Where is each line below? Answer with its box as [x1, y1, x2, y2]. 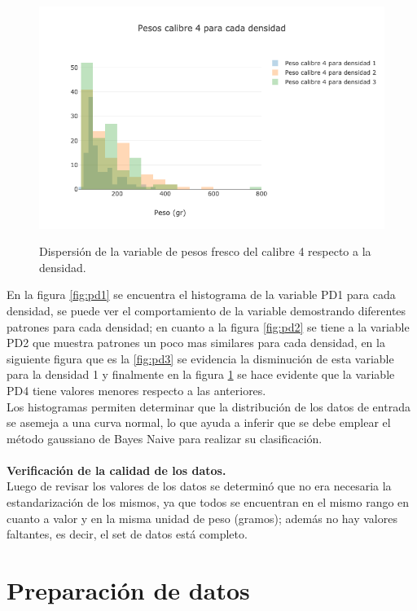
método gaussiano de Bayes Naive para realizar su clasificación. [7, 429, 323, 446]
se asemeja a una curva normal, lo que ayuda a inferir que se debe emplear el [7, 414, 391, 431]
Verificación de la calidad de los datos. [7, 461, 226, 478]
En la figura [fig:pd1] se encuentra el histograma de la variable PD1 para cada [7, 286, 396, 303]
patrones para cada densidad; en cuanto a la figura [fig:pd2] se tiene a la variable [7, 318, 410, 335]
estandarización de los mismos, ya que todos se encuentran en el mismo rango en [7, 494, 410, 511]
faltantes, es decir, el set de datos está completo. [7, 525, 248, 543]
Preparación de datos [7, 574, 250, 607]
